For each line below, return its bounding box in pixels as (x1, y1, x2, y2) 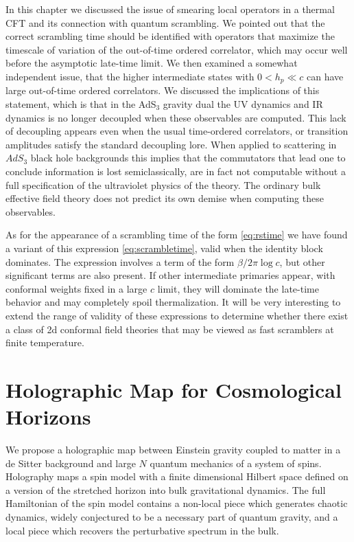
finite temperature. (5, 335, 84, 350)
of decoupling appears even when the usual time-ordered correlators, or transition (5, 124, 349, 138)
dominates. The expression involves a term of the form (5, 254, 235, 269)
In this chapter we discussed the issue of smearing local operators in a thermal (5, 2, 335, 16)
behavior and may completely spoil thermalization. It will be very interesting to (5, 295, 341, 309)
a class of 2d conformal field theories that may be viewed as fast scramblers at (5, 321, 334, 336)
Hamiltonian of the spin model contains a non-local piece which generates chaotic (5, 496, 348, 510)
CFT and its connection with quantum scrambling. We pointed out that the (5, 15, 325, 30)
